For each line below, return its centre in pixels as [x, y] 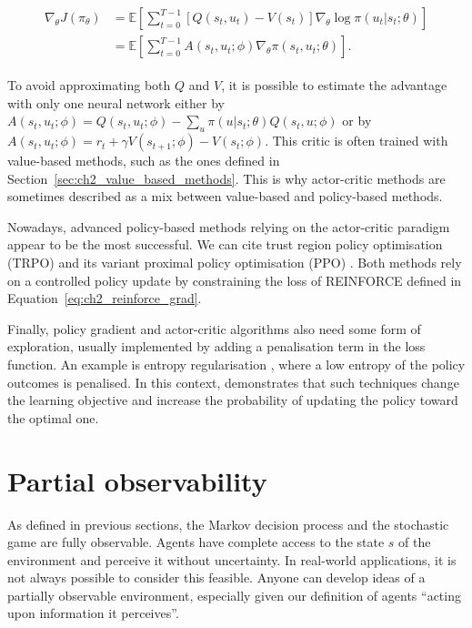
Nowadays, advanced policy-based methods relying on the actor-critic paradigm [229, 226]
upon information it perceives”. [93, 613]
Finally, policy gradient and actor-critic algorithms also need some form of [214, 328]
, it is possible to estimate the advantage [334, 85]
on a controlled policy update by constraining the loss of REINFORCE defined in [235, 280]
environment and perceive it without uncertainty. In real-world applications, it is [232, 559]
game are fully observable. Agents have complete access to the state [196, 542]
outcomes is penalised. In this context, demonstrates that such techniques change [233, 382]
